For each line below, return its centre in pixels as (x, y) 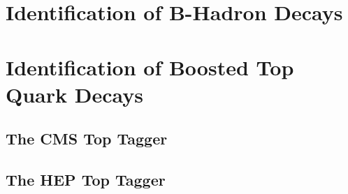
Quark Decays (74, 94)
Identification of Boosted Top (150, 67)
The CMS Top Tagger (87, 139)
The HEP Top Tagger (86, 180)
